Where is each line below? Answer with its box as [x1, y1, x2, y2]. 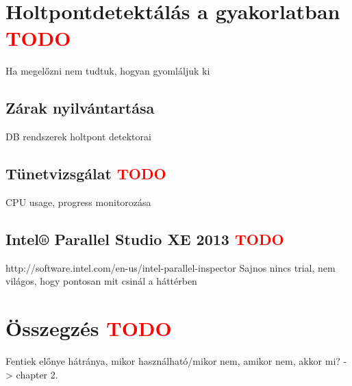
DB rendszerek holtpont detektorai [5, 129, 151, 144]
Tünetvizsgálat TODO [5, 163, 166, 184]
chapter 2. [16, 367, 58, 381]
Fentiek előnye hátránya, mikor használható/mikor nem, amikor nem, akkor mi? [5, 354, 340, 368]
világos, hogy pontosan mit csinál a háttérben [5, 274, 197, 288]
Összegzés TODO [5, 314, 172, 342]
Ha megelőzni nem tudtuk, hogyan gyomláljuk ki [5, 64, 210, 78]
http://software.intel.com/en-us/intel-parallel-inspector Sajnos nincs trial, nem [5, 260, 336, 274]
